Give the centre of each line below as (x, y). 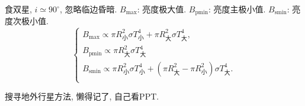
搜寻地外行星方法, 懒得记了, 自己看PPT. (82, 96)
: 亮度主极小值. (237, 9)
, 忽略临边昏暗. (88, 9)
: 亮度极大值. (162, 9)
